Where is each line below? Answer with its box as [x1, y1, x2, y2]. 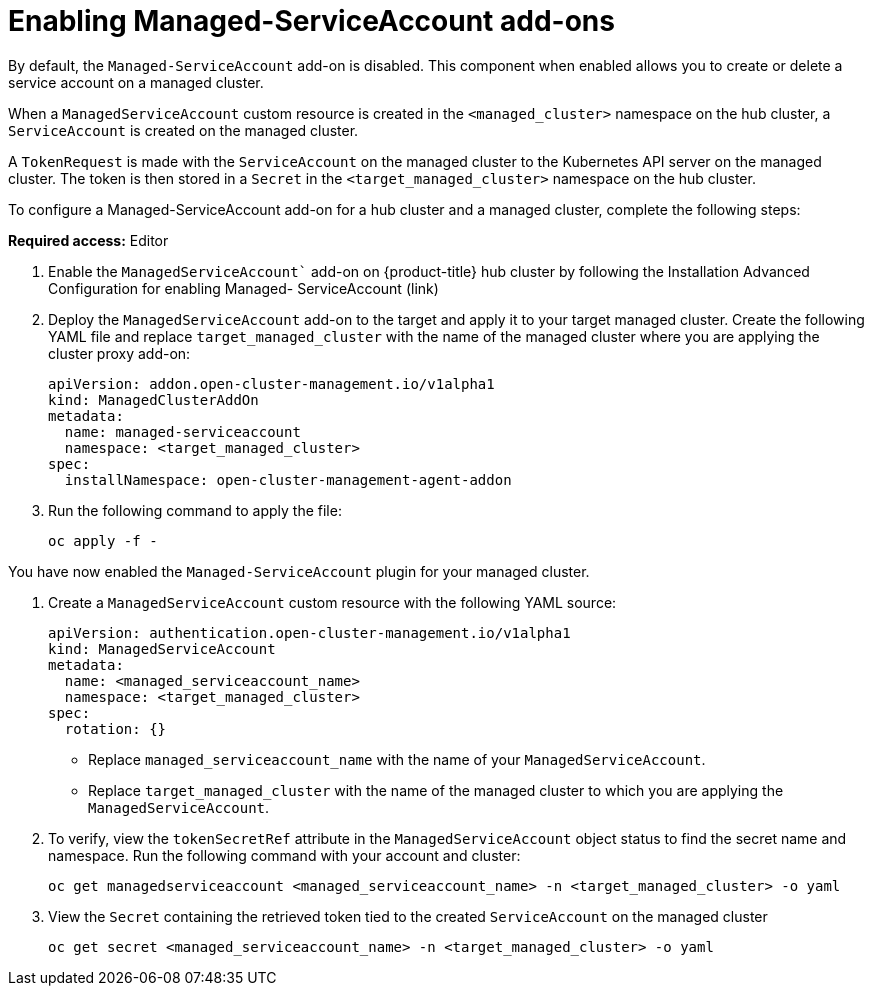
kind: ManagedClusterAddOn [48, 391, 259, 408]
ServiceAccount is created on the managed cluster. [8, 121, 359, 139]
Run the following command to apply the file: [48, 501, 342, 519]
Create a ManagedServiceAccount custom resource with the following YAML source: [48, 593, 617, 611]
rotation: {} [64, 720, 167, 737]
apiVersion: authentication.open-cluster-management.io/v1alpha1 [48, 624, 571, 641]
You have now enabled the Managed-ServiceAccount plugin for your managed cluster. [8, 562, 590, 580]
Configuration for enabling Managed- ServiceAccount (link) [48, 279, 439, 297]
